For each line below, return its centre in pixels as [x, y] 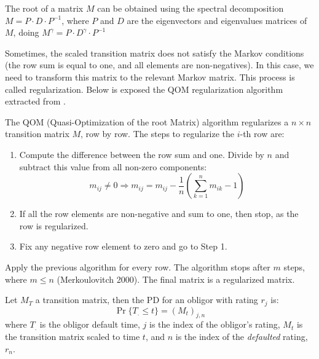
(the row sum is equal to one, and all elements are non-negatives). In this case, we [159, 65]
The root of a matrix [44, 8]
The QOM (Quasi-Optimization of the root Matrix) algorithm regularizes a [147, 121]
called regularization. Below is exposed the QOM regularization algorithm [144, 89]
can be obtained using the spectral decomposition [191, 8]
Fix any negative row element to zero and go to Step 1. [123, 246]
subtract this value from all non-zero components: [113, 166]
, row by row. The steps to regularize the [157, 134]
